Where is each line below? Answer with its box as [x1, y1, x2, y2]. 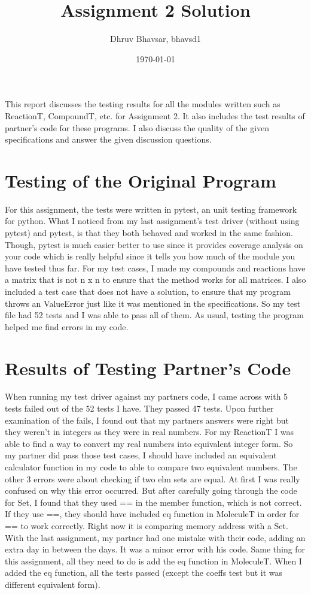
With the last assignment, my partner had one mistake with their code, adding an [5, 531, 306, 543]
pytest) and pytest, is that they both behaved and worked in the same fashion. [5, 226, 293, 238]
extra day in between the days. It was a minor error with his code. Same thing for [5, 543, 306, 555]
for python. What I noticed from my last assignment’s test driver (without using [5, 215, 300, 227]
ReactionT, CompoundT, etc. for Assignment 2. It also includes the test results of [5, 109, 305, 122]
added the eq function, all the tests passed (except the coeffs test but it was [5, 566, 283, 579]
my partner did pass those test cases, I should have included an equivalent [5, 449, 277, 461]
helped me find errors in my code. [5, 320, 129, 333]
